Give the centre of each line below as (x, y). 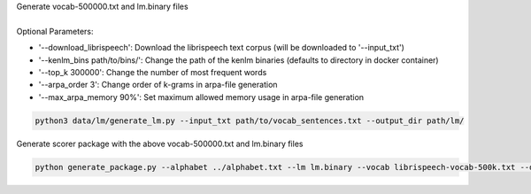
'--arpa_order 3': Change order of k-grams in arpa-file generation (158, 85)
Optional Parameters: (55, 31)
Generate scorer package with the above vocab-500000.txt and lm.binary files (160, 144)
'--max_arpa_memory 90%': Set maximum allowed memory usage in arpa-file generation (201, 97)
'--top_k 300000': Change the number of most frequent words (153, 72)
